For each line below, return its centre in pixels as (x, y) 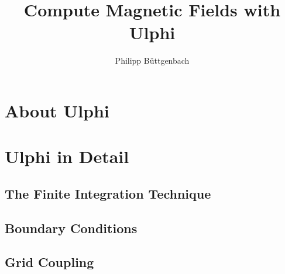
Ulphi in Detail (67, 156)
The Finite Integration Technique (108, 193)
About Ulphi (57, 110)
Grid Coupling (49, 262)
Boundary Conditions (71, 228)
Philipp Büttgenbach (152, 60)
